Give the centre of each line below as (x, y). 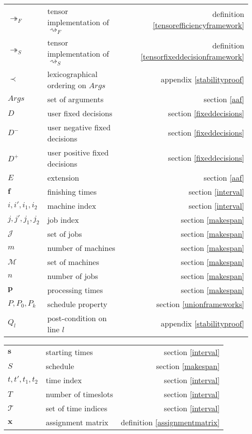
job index (63, 219)
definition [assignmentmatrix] (170, 422)
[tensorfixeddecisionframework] (192, 57)
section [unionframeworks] (200, 304)
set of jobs (64, 233)
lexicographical (72, 74)
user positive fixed (78, 152)
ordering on (67, 85)
